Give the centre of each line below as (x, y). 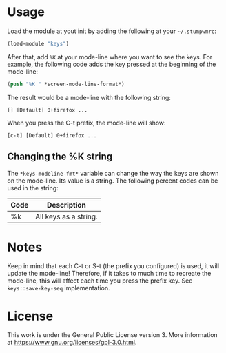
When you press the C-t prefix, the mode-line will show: (87, 123)
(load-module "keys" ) (38, 43)
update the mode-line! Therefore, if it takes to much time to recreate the (109, 274)
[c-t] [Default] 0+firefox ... (52, 135)
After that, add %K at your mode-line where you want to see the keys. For (110, 57)
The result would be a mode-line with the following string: (89, 97)
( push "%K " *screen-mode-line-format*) (66, 84)
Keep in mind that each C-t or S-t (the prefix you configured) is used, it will (113, 266)
